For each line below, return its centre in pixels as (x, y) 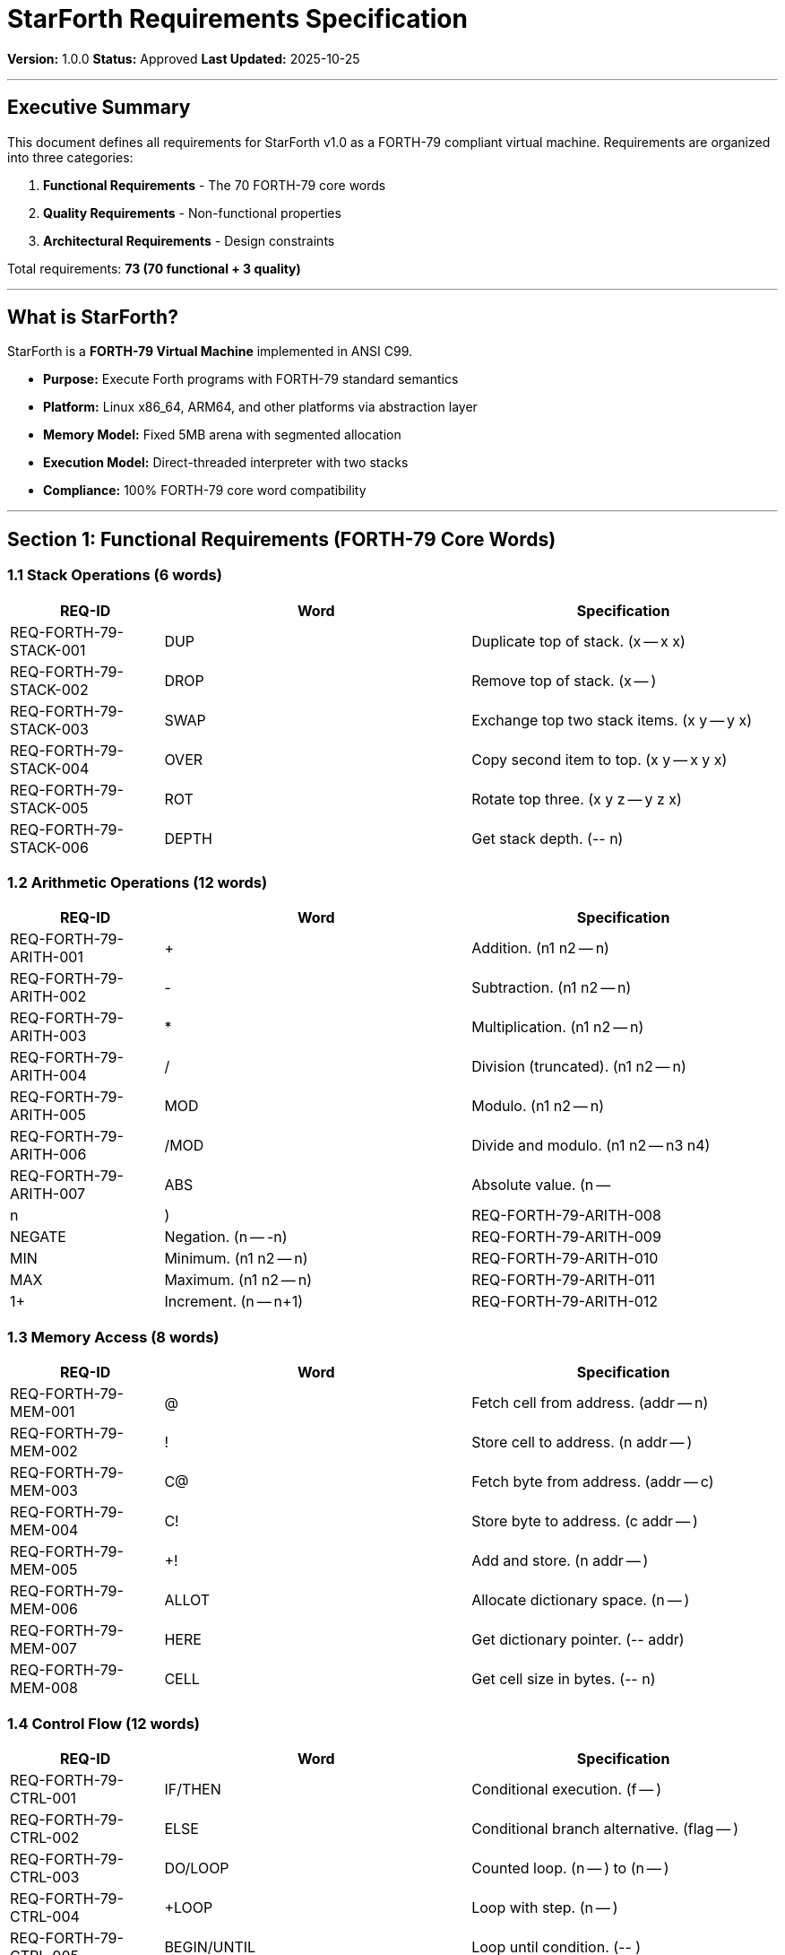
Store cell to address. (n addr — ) (582, 1442)
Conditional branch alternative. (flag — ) (605, 1828)
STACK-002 (49, 689)
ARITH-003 (48, 1036)
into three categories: (70, 157)
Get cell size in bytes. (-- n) (564, 1679)
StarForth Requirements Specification (237, 19)
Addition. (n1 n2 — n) (540, 948)
